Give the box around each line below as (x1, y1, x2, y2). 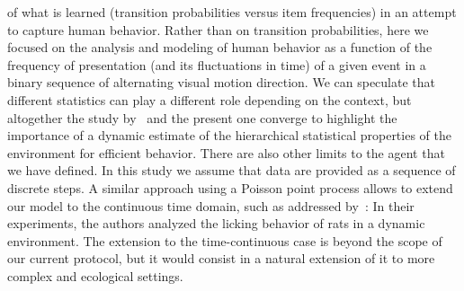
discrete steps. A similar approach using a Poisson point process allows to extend (7, 178, 453, 197)
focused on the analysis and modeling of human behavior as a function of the (7, 38, 433, 57)
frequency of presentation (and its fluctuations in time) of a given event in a (7, 55, 426, 74)
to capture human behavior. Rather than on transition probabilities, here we (7, 20, 429, 39)
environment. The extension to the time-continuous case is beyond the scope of (7, 231, 442, 250)
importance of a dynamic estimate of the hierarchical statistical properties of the (7, 126, 451, 145)
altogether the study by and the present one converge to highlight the (7, 108, 397, 127)
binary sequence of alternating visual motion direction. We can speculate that (7, 73, 435, 92)
